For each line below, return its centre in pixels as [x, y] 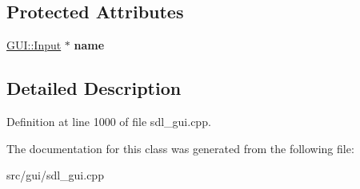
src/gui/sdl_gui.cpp [55, 175]
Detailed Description [94, 88]
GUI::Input [34, 45]
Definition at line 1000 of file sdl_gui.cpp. [109, 121]
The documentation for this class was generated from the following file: [180, 148]
